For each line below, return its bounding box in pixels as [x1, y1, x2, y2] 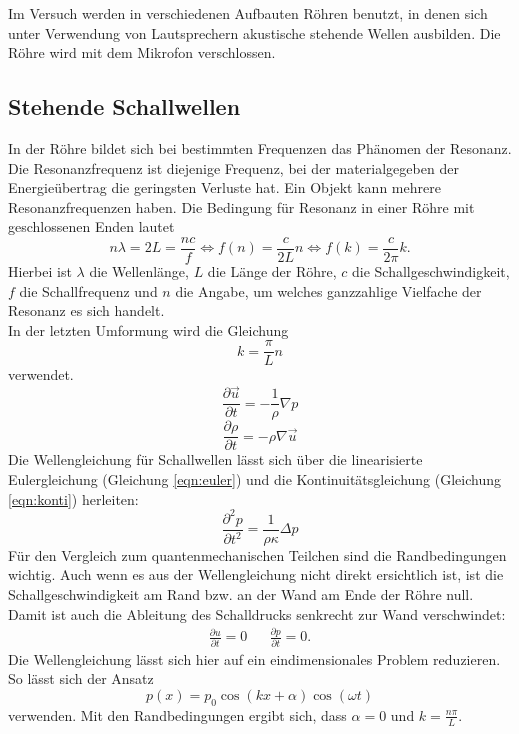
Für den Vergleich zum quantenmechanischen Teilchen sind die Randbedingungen [8, 544, 507, 565]
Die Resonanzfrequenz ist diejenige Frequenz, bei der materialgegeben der [8, 157, 459, 178]
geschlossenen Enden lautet [8, 216, 175, 237]
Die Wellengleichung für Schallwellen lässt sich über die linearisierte [8, 449, 423, 470]
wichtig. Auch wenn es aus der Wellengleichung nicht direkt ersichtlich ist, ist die [8, 564, 504, 585]
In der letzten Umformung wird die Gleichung [8, 319, 289, 340]
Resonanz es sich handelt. [8, 300, 165, 321]
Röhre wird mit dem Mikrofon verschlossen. [8, 42, 276, 63]
